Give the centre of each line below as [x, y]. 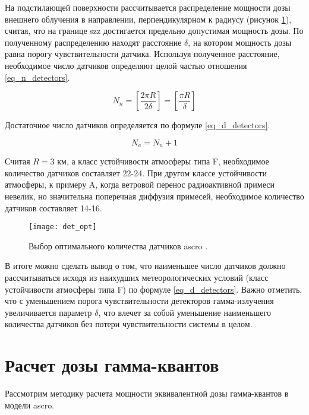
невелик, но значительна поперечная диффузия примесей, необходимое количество [154, 196]
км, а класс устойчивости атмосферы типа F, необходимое [163, 161]
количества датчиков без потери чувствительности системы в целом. [129, 324]
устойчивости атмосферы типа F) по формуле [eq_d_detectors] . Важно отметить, [154, 289]
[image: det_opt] [63, 227]
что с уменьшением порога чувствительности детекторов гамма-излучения [139, 301]
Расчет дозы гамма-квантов [112, 365]
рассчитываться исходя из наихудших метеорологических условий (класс [137, 278]
